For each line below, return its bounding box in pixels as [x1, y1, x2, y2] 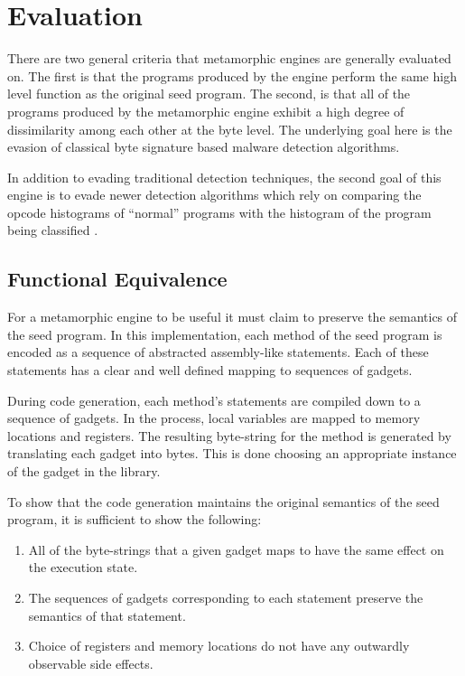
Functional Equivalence [7, 265, 228, 293]
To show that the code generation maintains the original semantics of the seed [7, 492, 440, 511]
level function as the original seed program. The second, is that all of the [7, 84, 411, 103]
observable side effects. [28, 653, 153, 672]
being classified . [7, 221, 98, 239]
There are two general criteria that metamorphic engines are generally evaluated [7, 49, 451, 68]
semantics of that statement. [28, 606, 186, 624]
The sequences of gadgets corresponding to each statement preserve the [28, 587, 423, 606]
